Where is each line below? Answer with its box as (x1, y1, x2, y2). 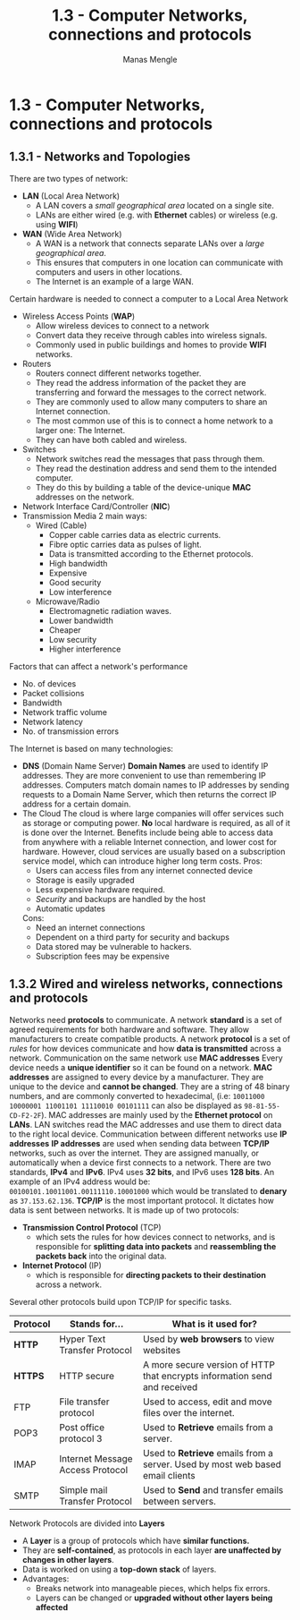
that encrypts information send (142, 1369, 272, 1382)
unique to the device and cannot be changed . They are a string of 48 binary (9, 1080, 290, 1092)
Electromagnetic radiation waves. (48, 605, 172, 616)
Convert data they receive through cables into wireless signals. (35, 329, 268, 340)
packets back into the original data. (35, 1250, 167, 1261)
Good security (48, 576, 102, 587)
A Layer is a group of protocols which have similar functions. (21, 1535, 250, 1546)
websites (142, 1343, 181, 1356)
